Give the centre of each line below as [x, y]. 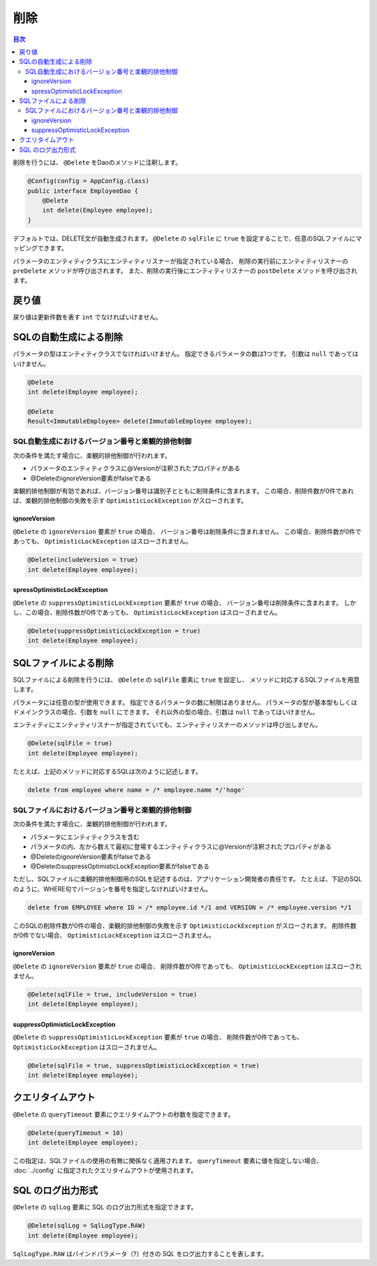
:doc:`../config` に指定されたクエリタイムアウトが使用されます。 [105, 1170]
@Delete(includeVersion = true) [83, 560]
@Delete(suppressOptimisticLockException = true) [114, 631]
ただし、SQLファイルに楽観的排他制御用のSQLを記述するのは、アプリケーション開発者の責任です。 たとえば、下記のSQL [187, 879]
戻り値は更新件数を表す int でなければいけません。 [87, 317]
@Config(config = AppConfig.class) [88, 181]
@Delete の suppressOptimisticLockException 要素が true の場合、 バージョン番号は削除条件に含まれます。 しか [184, 603]
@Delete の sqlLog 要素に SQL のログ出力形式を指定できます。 [105, 1207]
